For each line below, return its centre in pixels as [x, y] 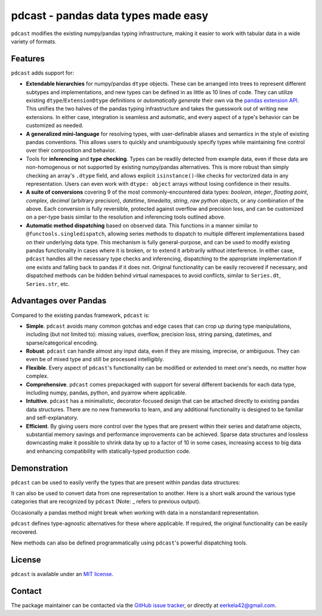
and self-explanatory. [52, 418]
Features [28, 59]
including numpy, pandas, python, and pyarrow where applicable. [106, 393]
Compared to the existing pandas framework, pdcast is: [80, 315]
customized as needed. [55, 126]
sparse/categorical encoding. [62, 343]
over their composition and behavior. [71, 150]
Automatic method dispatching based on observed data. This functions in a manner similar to [142, 225]
